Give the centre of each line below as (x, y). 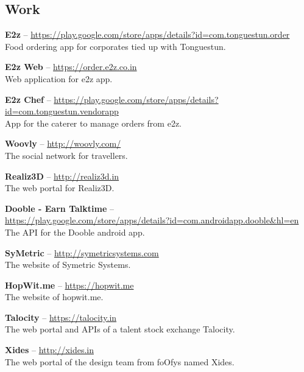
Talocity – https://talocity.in (61, 317)
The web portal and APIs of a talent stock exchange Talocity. (120, 329)
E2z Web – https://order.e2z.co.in (71, 67)
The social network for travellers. (66, 155)
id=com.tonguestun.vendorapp (62, 111)
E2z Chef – (28, 99)
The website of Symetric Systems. (68, 265)
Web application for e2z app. (59, 78)
